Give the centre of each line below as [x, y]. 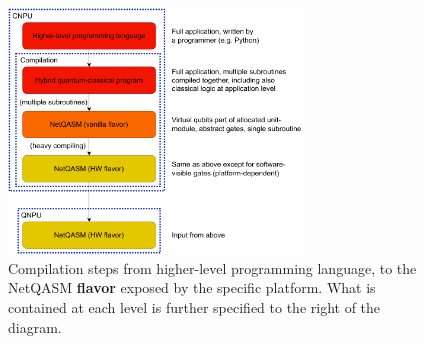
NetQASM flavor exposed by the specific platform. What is [192, 287]
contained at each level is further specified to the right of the [194, 306]
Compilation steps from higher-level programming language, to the [212, 267]
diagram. [35, 326]
